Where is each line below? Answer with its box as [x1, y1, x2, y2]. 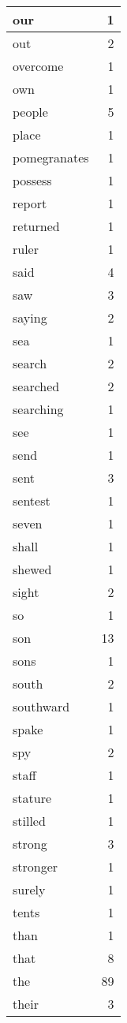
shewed [13, 560, 52, 578]
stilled [13, 812, 46, 830]
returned [13, 217, 60, 235]
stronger [13, 857, 58, 876]
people [13, 103, 48, 121]
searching [13, 400, 64, 418]
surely [13, 880, 46, 898]
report [13, 194, 47, 212]
